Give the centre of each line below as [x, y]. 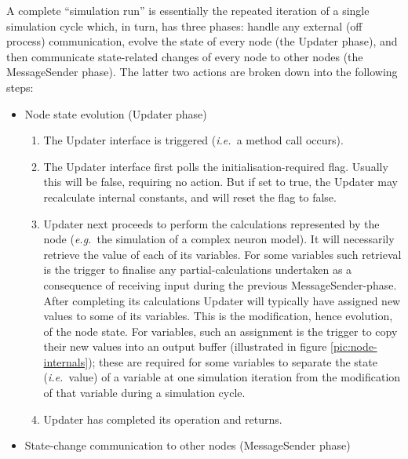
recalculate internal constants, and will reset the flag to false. [190, 197]
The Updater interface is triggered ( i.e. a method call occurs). [193, 140]
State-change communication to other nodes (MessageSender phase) [188, 445]
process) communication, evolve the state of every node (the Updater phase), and [202, 41]
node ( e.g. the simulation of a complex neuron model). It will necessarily [219, 239]
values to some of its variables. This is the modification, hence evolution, [218, 316]
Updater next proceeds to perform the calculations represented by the [211, 223]
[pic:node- [354, 346]
